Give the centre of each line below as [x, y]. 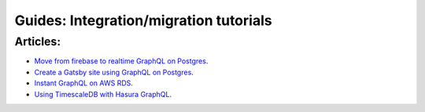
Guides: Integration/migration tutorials [143, 20]
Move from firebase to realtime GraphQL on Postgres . [121, 61]
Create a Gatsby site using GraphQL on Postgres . [114, 72]
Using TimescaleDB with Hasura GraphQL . [103, 94]
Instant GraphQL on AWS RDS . [84, 83]
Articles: [38, 42]
